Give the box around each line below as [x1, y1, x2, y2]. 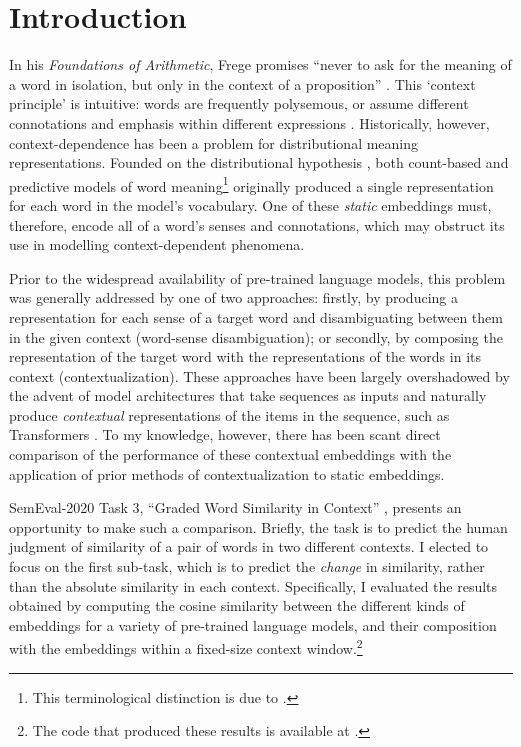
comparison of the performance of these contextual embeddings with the [9, 444, 452, 465]
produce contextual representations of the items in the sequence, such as [9, 404, 450, 425]
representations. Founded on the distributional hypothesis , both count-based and [9, 152, 509, 173]
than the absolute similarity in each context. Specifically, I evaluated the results [9, 575, 498, 596]
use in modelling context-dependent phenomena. [9, 234, 305, 255]
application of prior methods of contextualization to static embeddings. [9, 463, 445, 484]
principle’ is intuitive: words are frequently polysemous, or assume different [9, 93, 469, 114]
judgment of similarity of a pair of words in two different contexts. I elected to [9, 536, 489, 557]
